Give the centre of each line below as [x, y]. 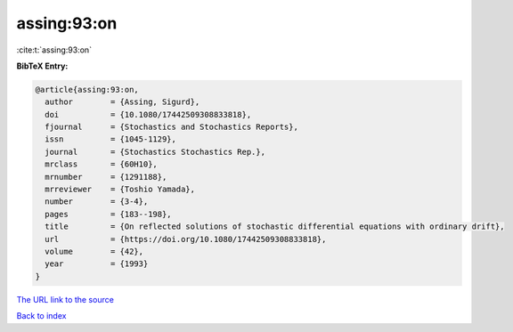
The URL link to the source [65, 299]
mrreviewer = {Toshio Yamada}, [120, 190]
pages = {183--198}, [109, 214]
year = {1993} [97, 264]
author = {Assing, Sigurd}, [122, 102]
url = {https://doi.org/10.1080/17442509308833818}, [186, 239]
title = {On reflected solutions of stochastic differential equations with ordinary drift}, [275, 227]
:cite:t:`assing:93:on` [54, 50]
